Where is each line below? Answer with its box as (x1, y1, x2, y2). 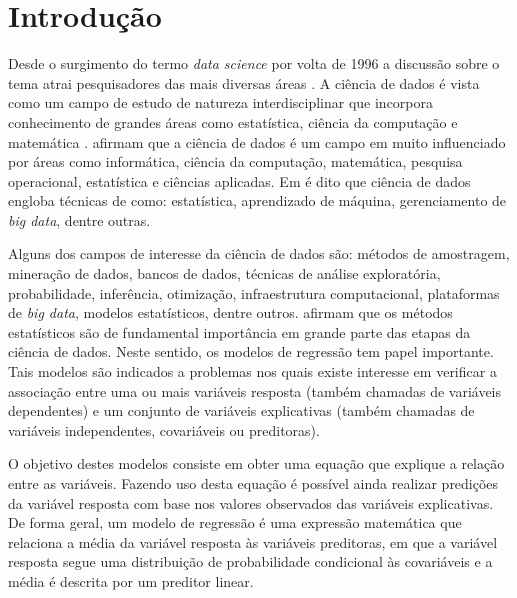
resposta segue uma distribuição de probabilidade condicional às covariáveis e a (8, 551, 493, 572)
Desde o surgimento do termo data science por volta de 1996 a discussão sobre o (8, 53, 500, 74)
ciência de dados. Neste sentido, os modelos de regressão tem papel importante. (8, 341, 494, 362)
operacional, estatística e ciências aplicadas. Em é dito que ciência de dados (8, 170, 471, 191)
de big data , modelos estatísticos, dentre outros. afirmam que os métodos (8, 302, 453, 323)
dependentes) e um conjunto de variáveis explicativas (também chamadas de (8, 400, 475, 421)
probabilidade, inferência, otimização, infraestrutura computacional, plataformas (8, 282, 500, 303)
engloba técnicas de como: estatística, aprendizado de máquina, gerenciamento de (8, 190, 507, 211)
